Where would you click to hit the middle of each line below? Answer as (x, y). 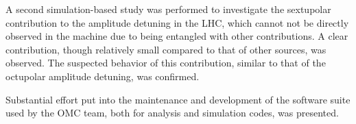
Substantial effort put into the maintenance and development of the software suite (178, 99)
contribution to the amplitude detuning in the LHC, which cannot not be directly (177, 22)
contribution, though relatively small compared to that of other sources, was (166, 49)
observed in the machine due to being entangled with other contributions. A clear (177, 36)
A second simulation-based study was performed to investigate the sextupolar (168, 9)
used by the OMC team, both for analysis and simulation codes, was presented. (172, 113)
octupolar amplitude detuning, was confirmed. (103, 76)
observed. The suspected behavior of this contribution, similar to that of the (166, 63)
